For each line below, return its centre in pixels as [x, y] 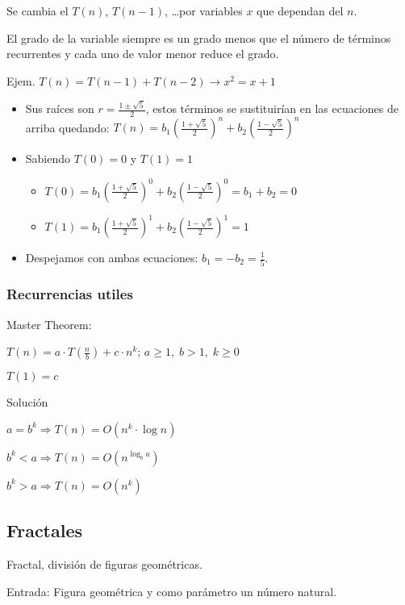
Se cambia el [38, 10]
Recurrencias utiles [70, 294]
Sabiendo [48, 159]
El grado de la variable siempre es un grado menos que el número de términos [199, 38]
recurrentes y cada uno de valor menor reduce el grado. [143, 54]
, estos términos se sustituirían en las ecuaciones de [272, 108]
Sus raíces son [60, 108]
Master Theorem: [49, 324]
